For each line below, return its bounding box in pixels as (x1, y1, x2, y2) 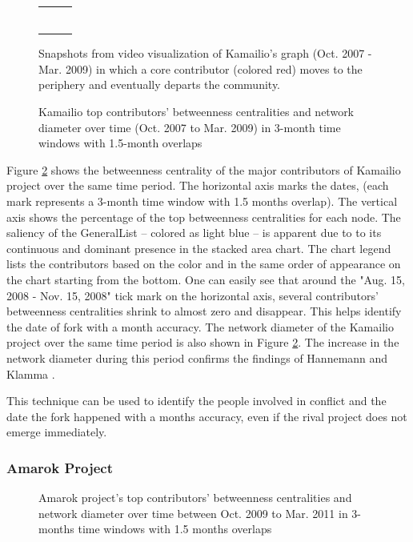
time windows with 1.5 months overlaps (78, 520, 272, 537)
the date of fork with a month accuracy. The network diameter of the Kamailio (6, 318, 394, 335)
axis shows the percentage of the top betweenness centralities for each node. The (6, 208, 401, 225)
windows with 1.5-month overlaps (38, 134, 202, 151)
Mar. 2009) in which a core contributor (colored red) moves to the (38, 60, 363, 77)
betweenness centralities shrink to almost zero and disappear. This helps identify (6, 303, 402, 319)
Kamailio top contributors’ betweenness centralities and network (38, 103, 355, 120)
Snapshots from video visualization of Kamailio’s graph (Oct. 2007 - (38, 45, 372, 62)
